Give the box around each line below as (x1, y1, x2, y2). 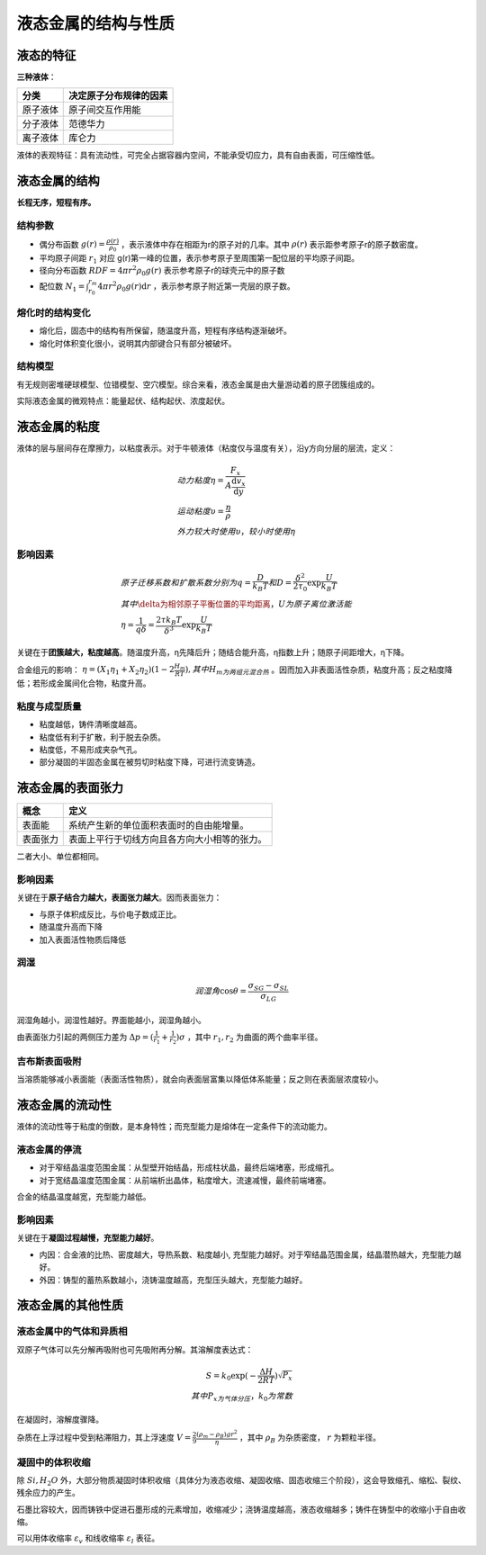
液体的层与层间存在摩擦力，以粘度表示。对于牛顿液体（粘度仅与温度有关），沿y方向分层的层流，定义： (16, 443, 396, 454)
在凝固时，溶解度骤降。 (16, 1414, 103, 1425)
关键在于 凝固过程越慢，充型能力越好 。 (16, 1233, 159, 1244)
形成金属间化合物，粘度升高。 (40, 678, 151, 688)
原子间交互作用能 (68, 103, 141, 116)
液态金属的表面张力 (16, 780, 123, 795)
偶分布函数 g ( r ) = (39, 238, 105, 249)
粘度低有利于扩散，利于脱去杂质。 (39, 732, 166, 742)
